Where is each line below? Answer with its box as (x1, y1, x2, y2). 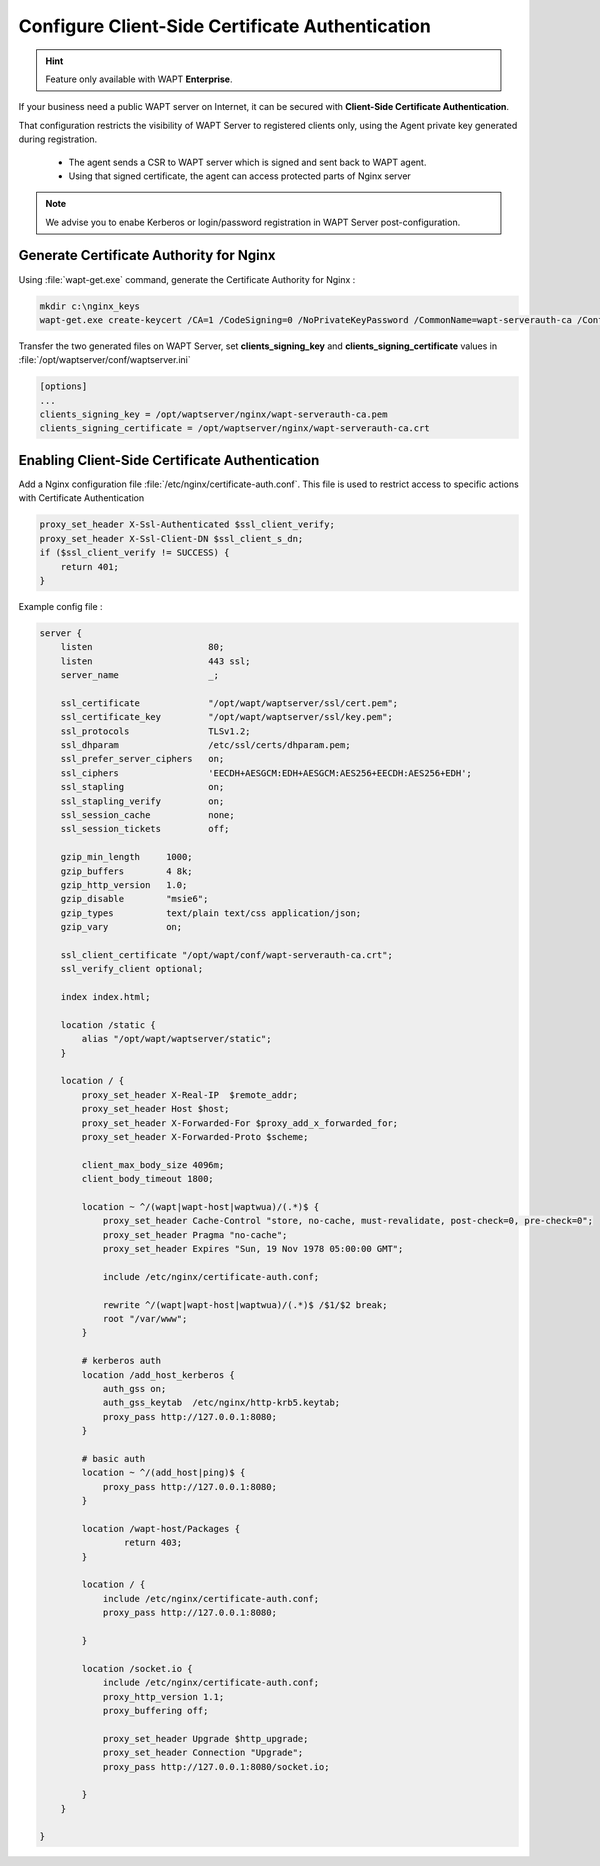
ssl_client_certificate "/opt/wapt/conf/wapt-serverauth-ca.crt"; (60, 949, 394, 960)
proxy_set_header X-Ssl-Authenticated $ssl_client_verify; (39, 519, 335, 530)
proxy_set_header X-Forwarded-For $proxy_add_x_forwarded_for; (81, 1117, 399, 1129)
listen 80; (60, 641, 225, 653)
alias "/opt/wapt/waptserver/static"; (81, 1033, 272, 1045)
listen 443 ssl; (60, 655, 251, 667)
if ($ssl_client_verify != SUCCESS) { (39, 547, 230, 559)
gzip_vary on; (60, 921, 183, 933)
